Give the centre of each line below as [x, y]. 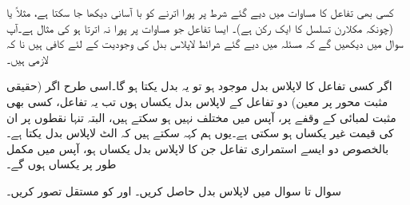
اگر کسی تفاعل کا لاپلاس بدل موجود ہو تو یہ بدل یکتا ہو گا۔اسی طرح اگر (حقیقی [199, 86]
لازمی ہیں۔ [28, 59]
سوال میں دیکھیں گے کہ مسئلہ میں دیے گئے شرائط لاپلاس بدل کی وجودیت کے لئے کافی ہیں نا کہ [205, 43]
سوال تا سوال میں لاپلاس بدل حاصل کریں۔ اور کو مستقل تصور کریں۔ [174, 190]
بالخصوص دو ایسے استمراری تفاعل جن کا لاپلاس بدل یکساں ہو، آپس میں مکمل [198, 148]
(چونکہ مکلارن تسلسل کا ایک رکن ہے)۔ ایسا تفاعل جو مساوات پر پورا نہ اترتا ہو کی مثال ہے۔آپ [200, 28]
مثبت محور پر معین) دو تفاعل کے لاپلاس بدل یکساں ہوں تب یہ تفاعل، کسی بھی [197, 101]
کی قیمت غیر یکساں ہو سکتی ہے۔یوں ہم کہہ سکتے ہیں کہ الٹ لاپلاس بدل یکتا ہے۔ [200, 133]
